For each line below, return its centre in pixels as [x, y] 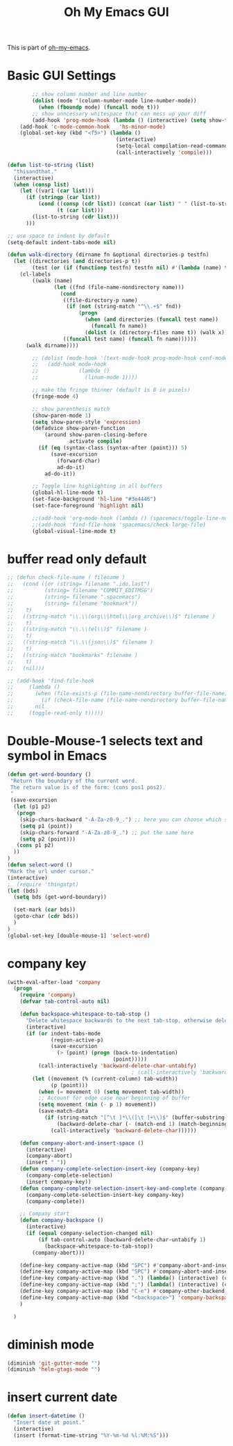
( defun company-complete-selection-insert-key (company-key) [110, 1169]
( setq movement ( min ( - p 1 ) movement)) [97, 1105]
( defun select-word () [40, 865]
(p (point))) [70, 1085]
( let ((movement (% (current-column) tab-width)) [105, 1079]
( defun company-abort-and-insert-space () [82, 1143]
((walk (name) [52, 280]
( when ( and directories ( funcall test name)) [151, 320]
